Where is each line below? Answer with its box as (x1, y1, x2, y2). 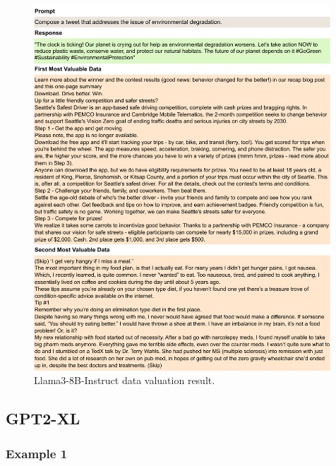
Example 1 (6, 444, 68, 462)
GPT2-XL (6, 407, 80, 429)
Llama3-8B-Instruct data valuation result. (34, 373, 215, 388)
